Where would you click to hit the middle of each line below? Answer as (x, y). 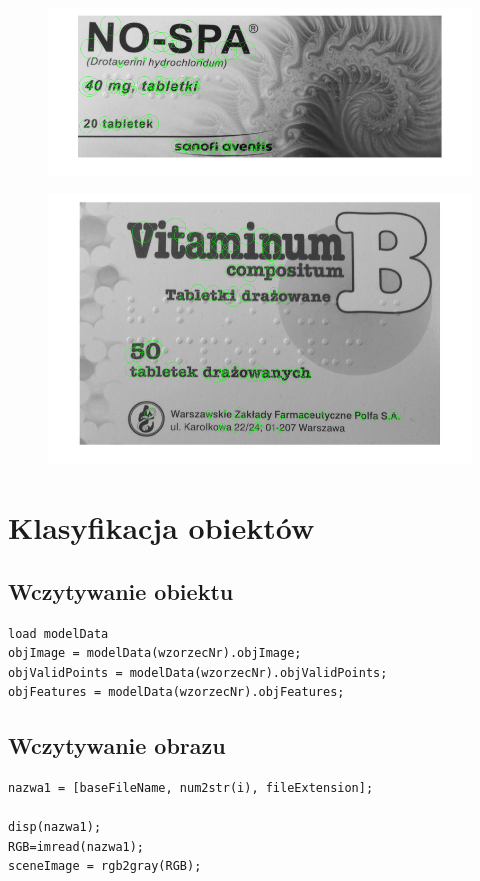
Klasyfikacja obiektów (161, 527)
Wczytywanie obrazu (117, 745)
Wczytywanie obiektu (121, 590)
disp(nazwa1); (55, 827)
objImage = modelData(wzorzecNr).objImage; (155, 653)
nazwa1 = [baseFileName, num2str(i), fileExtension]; (191, 788)
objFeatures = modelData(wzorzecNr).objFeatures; (176, 692)
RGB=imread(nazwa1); (76, 846)
